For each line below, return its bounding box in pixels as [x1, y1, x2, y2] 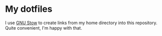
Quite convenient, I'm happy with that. [5, 25, 82, 31]
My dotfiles [5, 3, 53, 15]
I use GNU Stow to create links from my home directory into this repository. [5, 20, 158, 26]
